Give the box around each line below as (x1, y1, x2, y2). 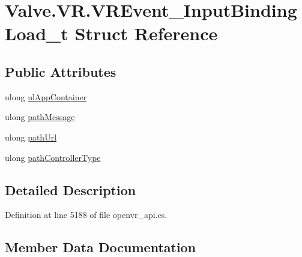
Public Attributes (5, 62, 116, 80)
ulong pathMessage (5, 110, 75, 123)
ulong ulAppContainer (5, 90, 87, 103)
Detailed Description (5, 180, 136, 199)
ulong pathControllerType (5, 151, 101, 163)
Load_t (5, 21, 68, 46)
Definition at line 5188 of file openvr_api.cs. (5, 208, 168, 221)
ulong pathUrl (5, 130, 57, 143)
